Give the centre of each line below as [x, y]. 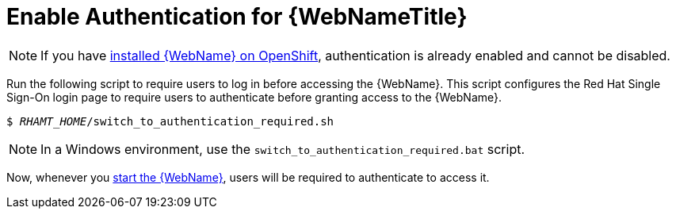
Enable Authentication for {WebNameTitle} [237, 17]
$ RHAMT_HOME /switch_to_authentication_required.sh [170, 121]
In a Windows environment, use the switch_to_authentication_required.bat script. [283, 149]
